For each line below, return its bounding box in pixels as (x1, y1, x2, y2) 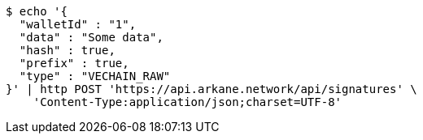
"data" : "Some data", (19, 31, 164, 44)
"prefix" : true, (19, 57, 129, 70)
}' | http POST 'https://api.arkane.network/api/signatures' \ (6, 83, 417, 95)
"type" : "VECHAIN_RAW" (19, 70, 171, 83)
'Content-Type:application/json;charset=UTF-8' (33, 95, 342, 108)
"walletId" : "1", (19, 18, 137, 31)
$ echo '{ (6, 5, 68, 18)
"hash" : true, (19, 44, 116, 57)
